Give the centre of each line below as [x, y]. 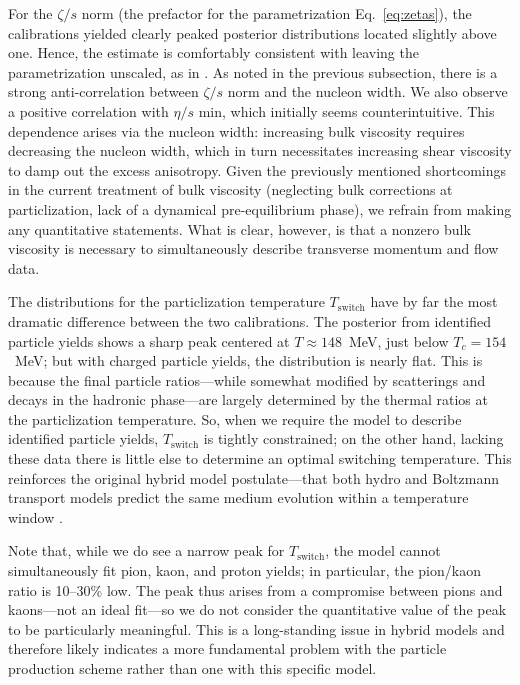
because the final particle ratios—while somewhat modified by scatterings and [247, 379]
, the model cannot [383, 550]
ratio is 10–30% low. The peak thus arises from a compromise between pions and [255, 589]
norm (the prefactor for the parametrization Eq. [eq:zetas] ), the [276, 13]
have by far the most [434, 301]
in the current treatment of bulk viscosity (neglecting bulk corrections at [230, 189]
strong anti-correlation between [103, 91]
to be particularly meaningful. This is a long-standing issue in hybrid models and [256, 628]
